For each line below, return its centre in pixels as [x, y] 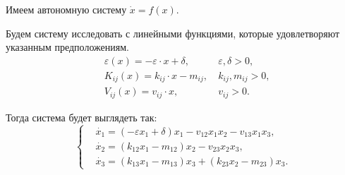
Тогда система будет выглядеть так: [81, 117]
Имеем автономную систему [66, 9]
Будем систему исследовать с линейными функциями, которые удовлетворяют [173, 33]
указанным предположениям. [67, 47]
